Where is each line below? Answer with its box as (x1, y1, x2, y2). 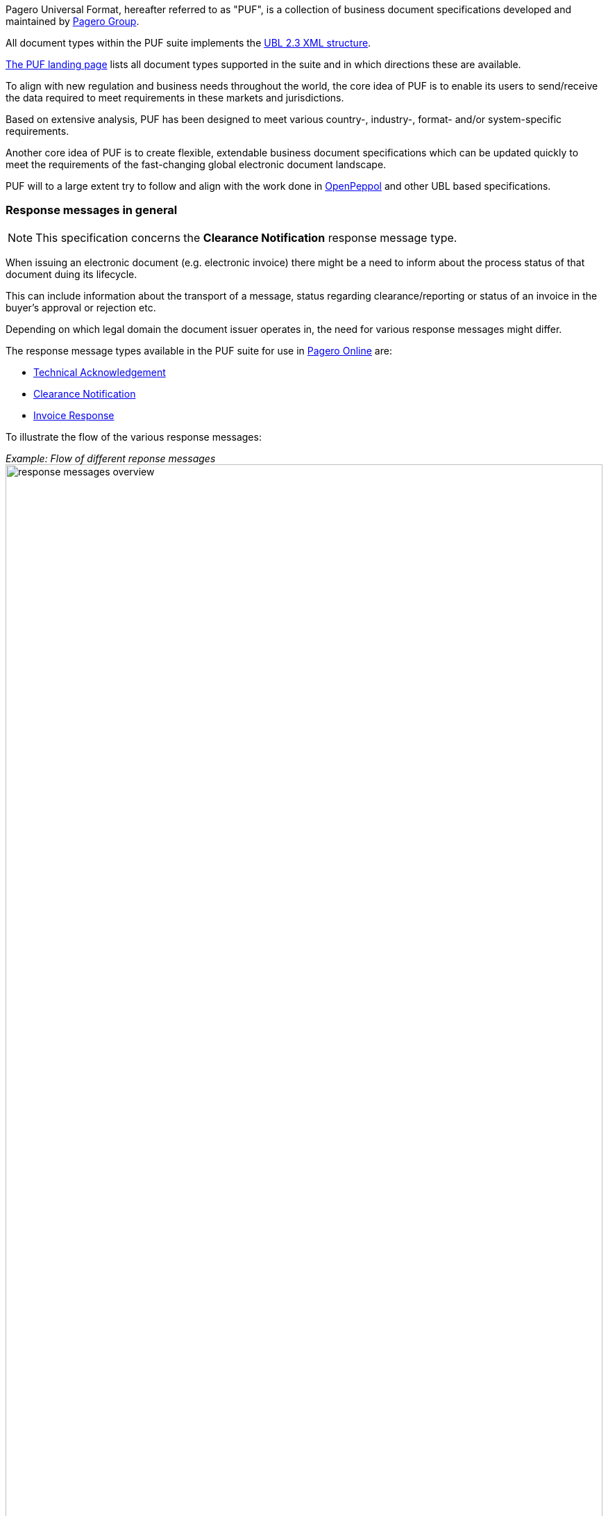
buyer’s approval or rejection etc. (6, 301, 156, 313)
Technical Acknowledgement (33, 366, 166, 378)
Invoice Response (33, 409, 115, 421)
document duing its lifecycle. (6, 268, 137, 280)
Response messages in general (6, 203, 178, 218)
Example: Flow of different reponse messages (6, 452, 216, 464)
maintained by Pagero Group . (6, 15, 140, 27)
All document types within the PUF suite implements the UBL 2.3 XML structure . (6, 37, 371, 49)
